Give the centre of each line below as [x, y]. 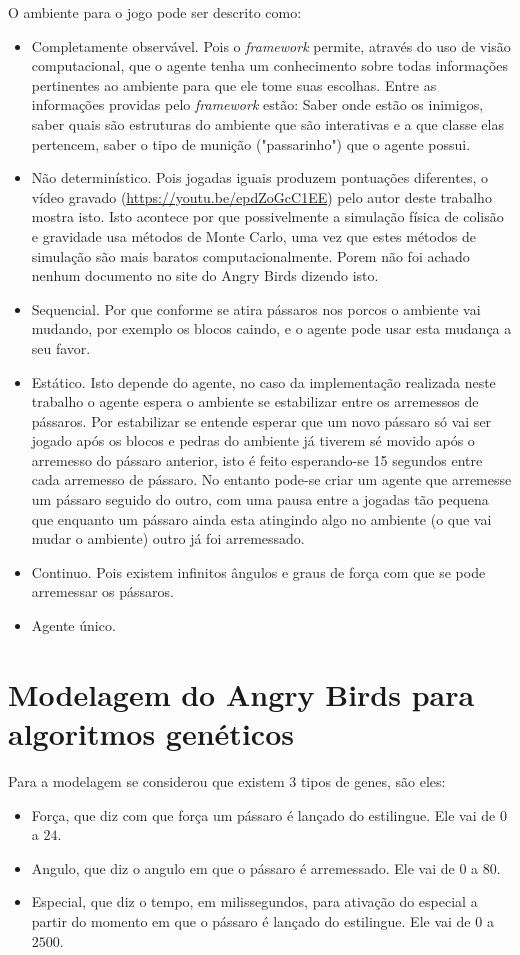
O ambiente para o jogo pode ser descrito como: [155, 12]
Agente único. [73, 625]
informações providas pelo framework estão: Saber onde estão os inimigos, [257, 104]
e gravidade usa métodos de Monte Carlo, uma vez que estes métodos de [253, 235]
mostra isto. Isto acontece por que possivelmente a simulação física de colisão [267, 216]
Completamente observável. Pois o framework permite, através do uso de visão [271, 45]
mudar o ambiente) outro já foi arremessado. [168, 538]
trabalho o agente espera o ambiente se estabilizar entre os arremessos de [255, 401]
